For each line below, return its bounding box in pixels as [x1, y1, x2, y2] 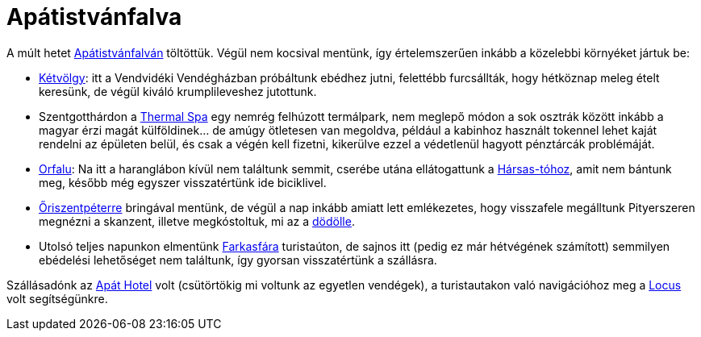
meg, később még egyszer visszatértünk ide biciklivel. [39, 175, 327, 189]
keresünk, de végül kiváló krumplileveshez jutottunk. [39, 84, 317, 98]
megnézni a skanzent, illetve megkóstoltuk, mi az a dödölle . [39, 214, 355, 228]
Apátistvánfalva [6, 3, 182, 31]
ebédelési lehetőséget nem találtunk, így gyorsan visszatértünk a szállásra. [39, 252, 437, 267]
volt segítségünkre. [6, 291, 108, 306]
